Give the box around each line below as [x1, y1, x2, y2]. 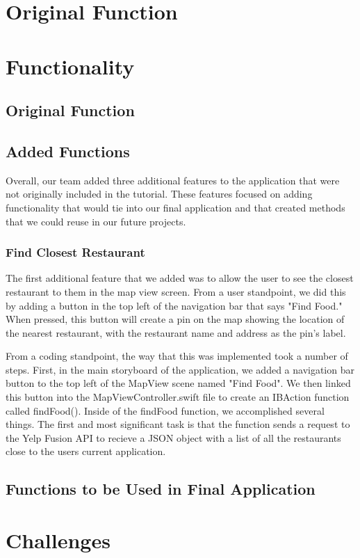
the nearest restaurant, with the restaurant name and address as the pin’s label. [6, 325, 346, 340]
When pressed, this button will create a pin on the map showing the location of [6, 312, 345, 326]
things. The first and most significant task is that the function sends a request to [6, 417, 350, 431]
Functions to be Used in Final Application [6, 478, 316, 500]
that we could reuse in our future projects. [6, 214, 186, 228]
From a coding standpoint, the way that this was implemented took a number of [6, 349, 348, 363]
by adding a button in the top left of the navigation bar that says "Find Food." [6, 298, 343, 312]
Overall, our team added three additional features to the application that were [6, 173, 340, 187]
